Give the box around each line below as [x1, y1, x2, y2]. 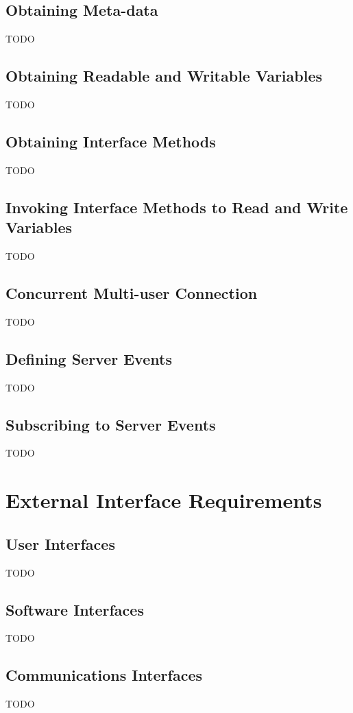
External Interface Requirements [5, 486, 322, 514]
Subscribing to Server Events [5, 413, 216, 435]
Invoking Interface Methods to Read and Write [5, 196, 348, 217]
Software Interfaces [5, 599, 144, 620]
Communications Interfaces [5, 664, 203, 686]
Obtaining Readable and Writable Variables [5, 65, 323, 86]
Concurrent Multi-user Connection [5, 282, 258, 303]
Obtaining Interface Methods [5, 130, 216, 152]
